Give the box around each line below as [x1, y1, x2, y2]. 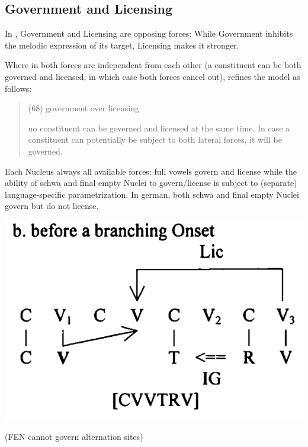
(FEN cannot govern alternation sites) [5, 430, 143, 442]
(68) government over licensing [28, 102, 139, 114]
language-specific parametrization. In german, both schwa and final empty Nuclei [5, 188, 299, 200]
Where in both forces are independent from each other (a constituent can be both [5, 59, 301, 71]
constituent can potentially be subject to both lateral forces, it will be [28, 133, 282, 146]
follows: [5, 82, 32, 94]
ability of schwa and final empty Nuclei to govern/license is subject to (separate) [5, 176, 297, 189]
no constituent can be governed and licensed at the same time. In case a [28, 121, 290, 134]
